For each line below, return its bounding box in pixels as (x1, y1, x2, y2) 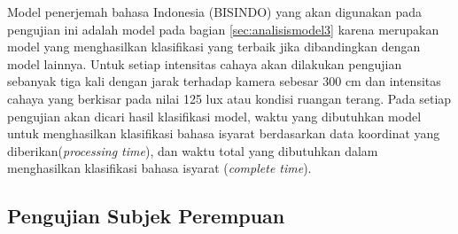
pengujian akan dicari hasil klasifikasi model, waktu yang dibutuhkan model (7, 106, 422, 125)
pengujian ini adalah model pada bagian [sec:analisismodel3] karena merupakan (7, 19, 439, 38)
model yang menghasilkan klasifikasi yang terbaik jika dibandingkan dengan (7, 37, 421, 56)
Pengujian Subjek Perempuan (7, 202, 285, 230)
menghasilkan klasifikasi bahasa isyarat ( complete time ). (7, 159, 312, 177)
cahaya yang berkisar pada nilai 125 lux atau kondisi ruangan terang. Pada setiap (7, 89, 452, 107)
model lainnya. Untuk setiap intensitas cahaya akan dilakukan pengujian (7, 54, 402, 73)
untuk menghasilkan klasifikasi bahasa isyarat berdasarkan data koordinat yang (7, 124, 440, 143)
